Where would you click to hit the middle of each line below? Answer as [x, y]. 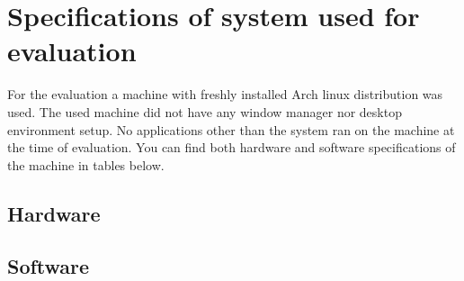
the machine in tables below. [86, 164]
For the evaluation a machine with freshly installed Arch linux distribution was [225, 94]
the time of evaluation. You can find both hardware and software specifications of [232, 147]
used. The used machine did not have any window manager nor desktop [205, 111]
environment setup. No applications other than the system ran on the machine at [231, 129]
